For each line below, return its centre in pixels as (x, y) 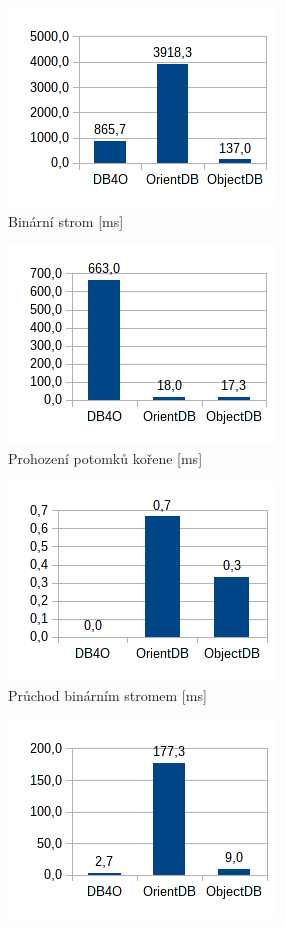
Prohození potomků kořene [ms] (105, 457)
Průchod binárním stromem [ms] (107, 694)
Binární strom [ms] (66, 220)
